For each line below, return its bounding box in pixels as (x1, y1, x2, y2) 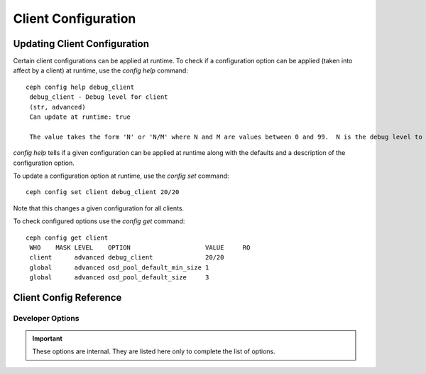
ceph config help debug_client (26, 82, 135, 91)
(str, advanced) (29, 103, 86, 111)
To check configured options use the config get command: (13, 217, 185, 225)
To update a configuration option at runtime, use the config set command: (13, 171, 230, 180)
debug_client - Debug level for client (29, 93, 168, 101)
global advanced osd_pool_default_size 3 (29, 274, 209, 282)
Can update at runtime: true (29, 113, 131, 121)
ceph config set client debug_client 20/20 (26, 188, 180, 196)
